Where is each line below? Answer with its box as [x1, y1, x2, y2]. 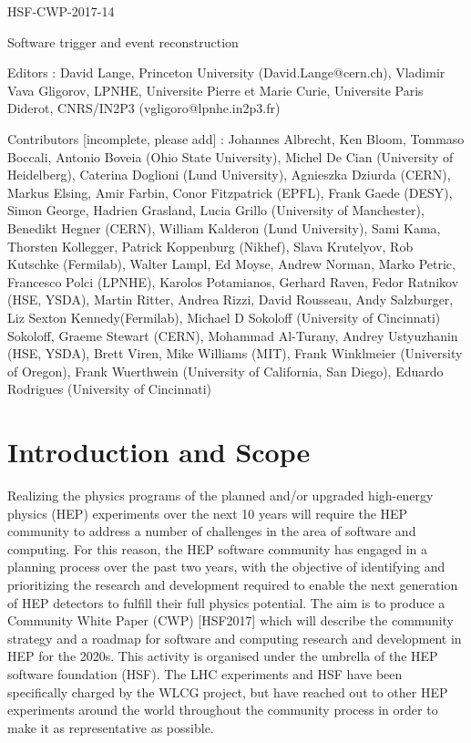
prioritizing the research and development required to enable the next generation [7, 574, 458, 593]
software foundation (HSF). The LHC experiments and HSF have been [7, 664, 403, 683]
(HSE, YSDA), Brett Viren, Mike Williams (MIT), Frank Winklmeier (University [7, 344, 463, 363]
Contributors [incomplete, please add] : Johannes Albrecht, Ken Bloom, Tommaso [7, 129, 465, 148]
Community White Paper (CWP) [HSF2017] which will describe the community [7, 611, 454, 630]
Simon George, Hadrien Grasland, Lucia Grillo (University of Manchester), [7, 201, 425, 220]
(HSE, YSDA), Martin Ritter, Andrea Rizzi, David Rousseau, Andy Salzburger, [7, 290, 454, 309]
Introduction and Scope [7, 433, 311, 470]
